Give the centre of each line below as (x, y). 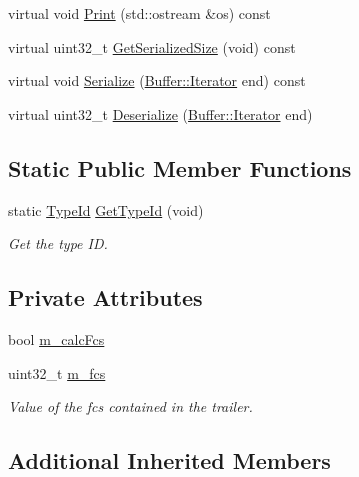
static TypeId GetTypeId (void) (106, 209)
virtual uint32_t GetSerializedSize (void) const (152, 46)
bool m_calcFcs (56, 338)
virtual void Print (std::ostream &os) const (139, 13)
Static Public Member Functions (180, 167)
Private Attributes (105, 297)
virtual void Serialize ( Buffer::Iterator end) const (157, 80)
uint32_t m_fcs (57, 372)
